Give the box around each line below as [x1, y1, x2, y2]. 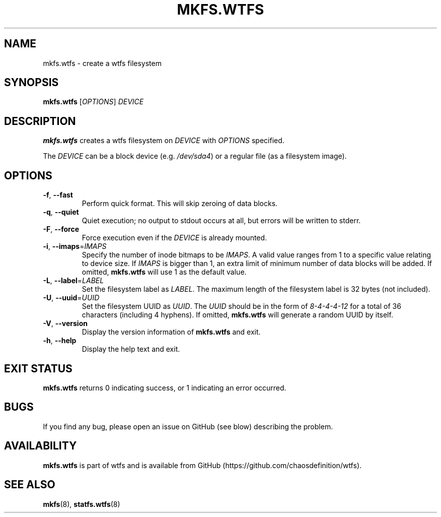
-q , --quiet [43, 208, 79, 217]
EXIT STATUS [4, 362, 72, 375]
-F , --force [43, 225, 80, 234]
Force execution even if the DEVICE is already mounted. [82, 233, 267, 242]
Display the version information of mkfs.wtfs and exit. [82, 328, 261, 337]
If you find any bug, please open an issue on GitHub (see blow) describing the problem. [43, 422, 333, 431]
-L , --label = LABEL [43, 276, 104, 285]
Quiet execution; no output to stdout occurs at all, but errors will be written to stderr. [82, 216, 361, 225]
